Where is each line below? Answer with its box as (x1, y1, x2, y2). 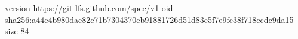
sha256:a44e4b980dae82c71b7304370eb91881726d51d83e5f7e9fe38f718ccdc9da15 (5, 13, 294, 25)
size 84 (5, 25, 29, 37)
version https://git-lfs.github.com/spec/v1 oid (5, 2, 173, 14)
